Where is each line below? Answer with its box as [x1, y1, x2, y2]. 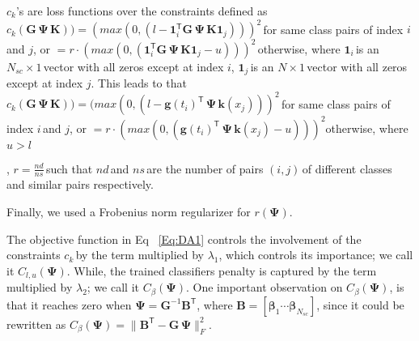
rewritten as [6, 315, 66, 332]
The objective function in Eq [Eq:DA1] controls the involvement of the [6, 230, 362, 247]
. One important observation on [185, 279, 343, 296]
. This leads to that [91, 75, 187, 92]
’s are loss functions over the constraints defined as [15, 2, 268, 19]
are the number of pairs [146, 160, 264, 177]
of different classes [302, 160, 392, 177]
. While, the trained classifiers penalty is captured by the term [66, 262, 377, 279]
